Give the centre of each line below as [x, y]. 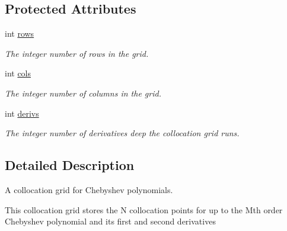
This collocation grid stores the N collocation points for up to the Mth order [144, 209]
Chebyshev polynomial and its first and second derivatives [110, 221]
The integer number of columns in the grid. [83, 93]
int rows [20, 33]
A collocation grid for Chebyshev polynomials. [89, 189]
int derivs [22, 113]
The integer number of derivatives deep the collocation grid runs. [122, 133]
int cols [18, 73]
